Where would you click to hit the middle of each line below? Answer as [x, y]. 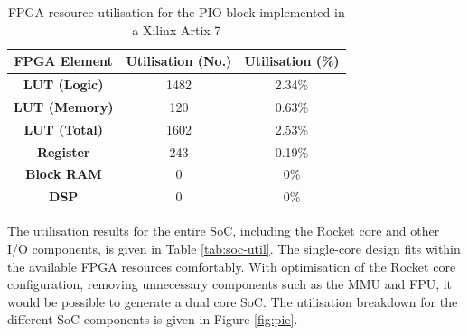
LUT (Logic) [63, 84]
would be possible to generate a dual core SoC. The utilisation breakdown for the [233, 301]
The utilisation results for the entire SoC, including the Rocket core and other [224, 231]
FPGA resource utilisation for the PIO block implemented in [176, 12]
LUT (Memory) [64, 106]
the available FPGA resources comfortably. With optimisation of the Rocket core [232, 266]
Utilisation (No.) [179, 61]
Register [63, 151]
